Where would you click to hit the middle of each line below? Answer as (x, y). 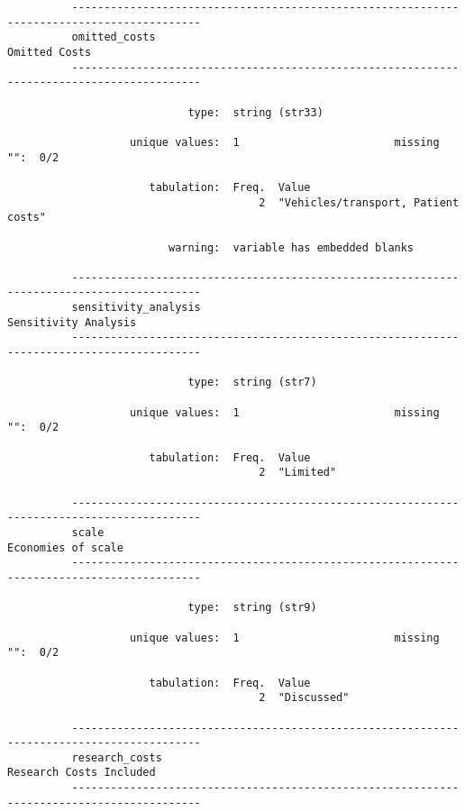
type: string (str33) (255, 112)
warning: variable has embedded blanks (291, 247)
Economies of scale (65, 547)
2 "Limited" (298, 473)
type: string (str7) (252, 383)
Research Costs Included (82, 773)
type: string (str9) (252, 608)
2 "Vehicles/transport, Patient (359, 202)
